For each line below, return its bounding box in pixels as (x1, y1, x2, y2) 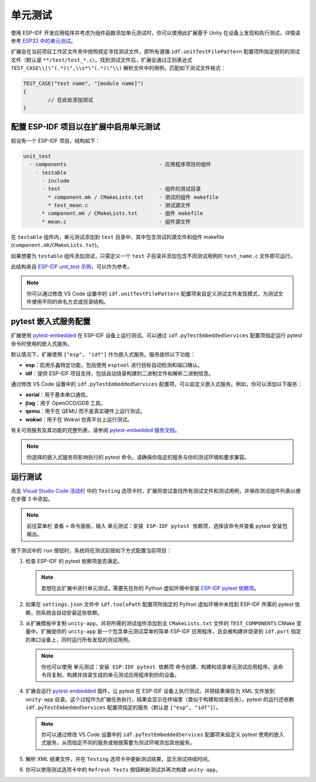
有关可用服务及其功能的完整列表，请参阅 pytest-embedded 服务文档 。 (11, 427, 181, 434)
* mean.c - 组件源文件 (42, 218, 191, 225)
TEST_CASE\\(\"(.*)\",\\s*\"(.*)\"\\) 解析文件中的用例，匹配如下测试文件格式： (11, 64, 226, 71)
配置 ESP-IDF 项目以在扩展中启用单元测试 (11, 122, 160, 132)
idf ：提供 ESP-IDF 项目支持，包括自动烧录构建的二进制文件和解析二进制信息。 (25, 369, 214, 377)
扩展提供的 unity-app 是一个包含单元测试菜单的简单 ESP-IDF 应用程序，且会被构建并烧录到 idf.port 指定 (40, 628, 301, 635)
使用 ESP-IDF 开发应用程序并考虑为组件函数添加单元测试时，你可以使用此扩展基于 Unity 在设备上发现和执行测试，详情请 (11, 29, 301, 36)
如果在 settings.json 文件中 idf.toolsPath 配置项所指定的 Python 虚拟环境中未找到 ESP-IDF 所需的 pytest (25, 601, 294, 608)
